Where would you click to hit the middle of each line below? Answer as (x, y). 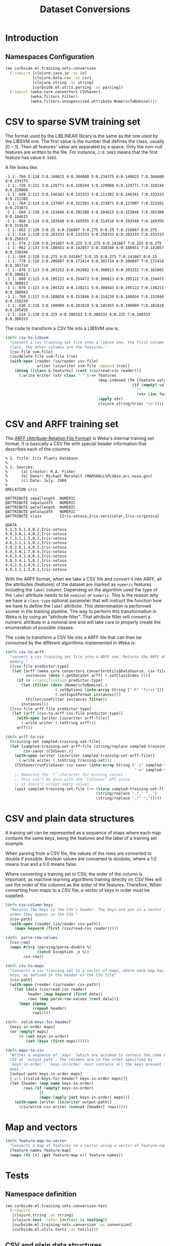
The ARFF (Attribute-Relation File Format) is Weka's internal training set (80, 438)
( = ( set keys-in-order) (44, 1036)
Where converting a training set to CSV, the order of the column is (74, 874)
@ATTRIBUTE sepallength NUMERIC (40, 499)
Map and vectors (41, 1127)
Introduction (32, 38)
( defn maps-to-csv (25, 1050)
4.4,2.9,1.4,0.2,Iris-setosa (36, 565)
